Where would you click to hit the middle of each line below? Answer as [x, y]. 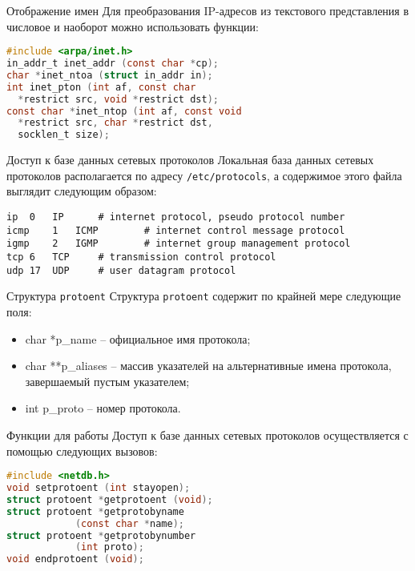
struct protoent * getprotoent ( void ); [110, 499]
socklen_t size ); [64, 135]
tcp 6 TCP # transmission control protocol [141, 257]
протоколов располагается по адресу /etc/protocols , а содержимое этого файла [204, 175]
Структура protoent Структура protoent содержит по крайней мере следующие [204, 296]
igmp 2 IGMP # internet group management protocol [179, 244]
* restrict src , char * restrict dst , [115, 123]
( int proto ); [109, 547]
